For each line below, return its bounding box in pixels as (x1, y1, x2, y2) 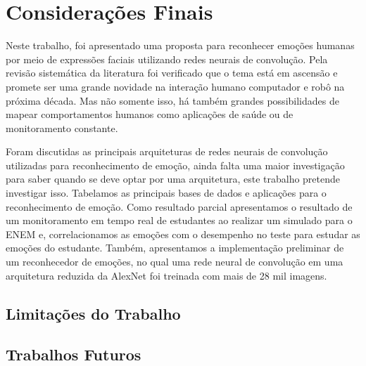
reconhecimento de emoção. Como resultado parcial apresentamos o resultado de (6, 199, 353, 214)
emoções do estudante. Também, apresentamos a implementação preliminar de (6, 240, 344, 255)
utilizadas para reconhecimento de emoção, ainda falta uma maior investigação (6, 157, 345, 172)
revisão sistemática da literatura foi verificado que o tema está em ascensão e (6, 65, 338, 80)
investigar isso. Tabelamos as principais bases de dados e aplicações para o (6, 185, 327, 200)
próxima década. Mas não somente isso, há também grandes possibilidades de (6, 93, 339, 107)
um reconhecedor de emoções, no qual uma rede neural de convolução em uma (6, 254, 343, 269)
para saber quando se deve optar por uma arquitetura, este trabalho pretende (6, 171, 341, 186)
